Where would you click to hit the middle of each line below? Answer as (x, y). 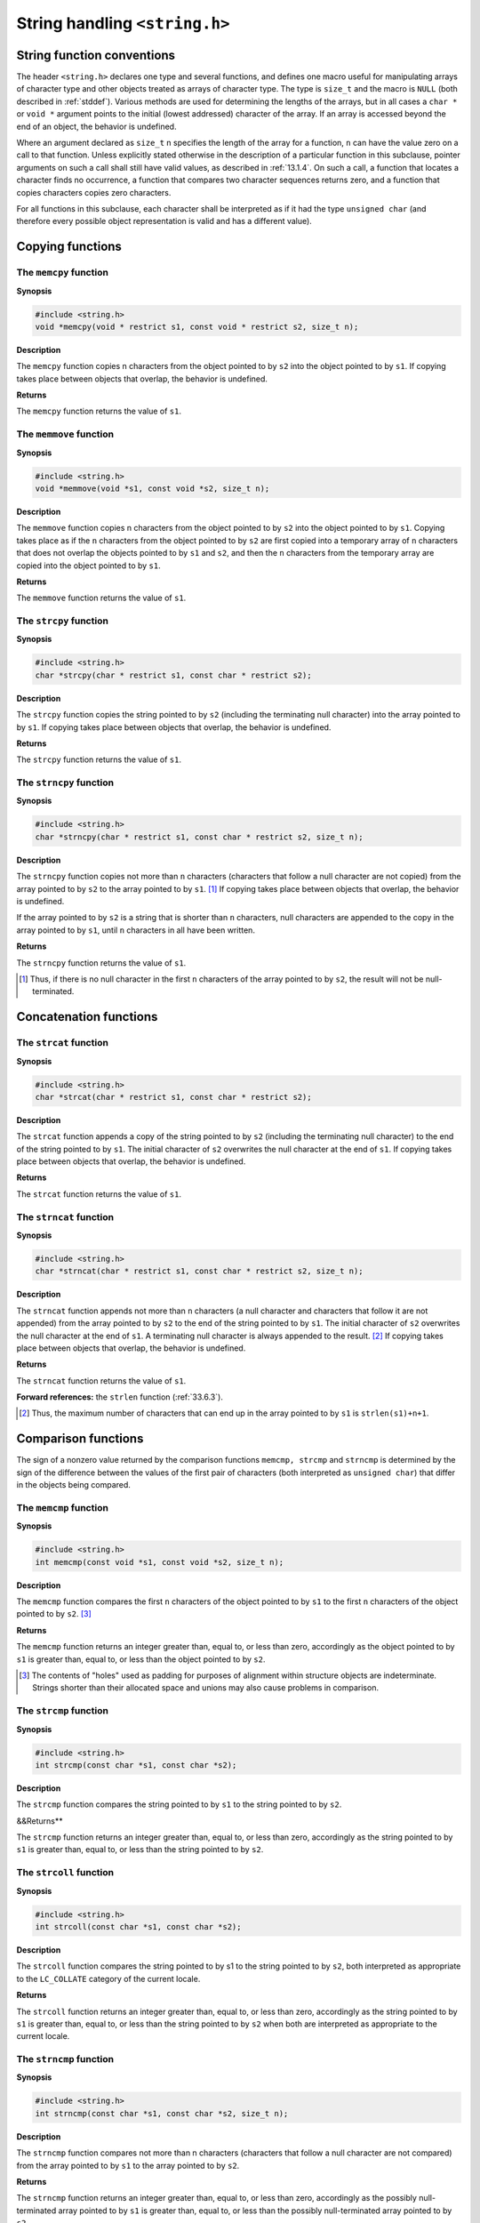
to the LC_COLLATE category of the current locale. (108, 1978)
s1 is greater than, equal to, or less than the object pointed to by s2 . (141, 1659)
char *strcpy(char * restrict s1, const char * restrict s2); (173, 675)
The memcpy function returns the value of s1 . (99, 411)
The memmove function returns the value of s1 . (101, 598)
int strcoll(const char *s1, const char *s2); (138, 1926)
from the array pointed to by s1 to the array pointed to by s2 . (128, 2165)
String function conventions (96, 55)
